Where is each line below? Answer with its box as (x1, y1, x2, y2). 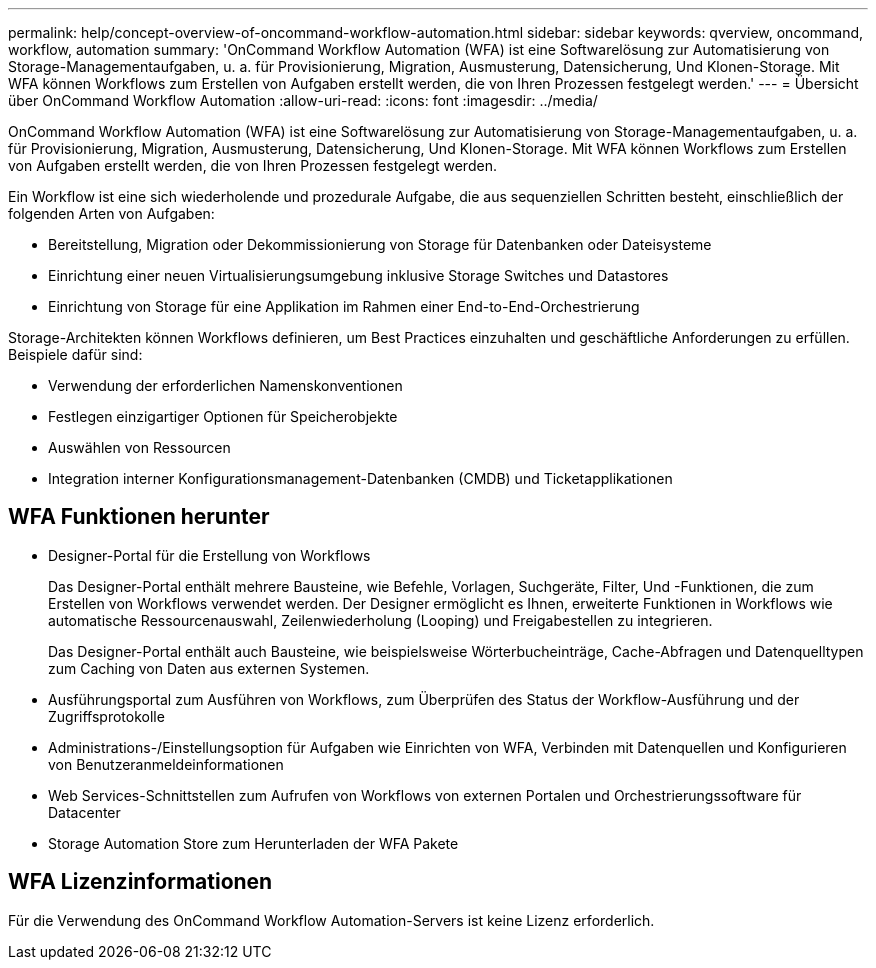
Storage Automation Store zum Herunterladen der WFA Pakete (48, 834, 459, 852)
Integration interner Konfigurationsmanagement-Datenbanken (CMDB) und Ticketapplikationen (48, 470, 673, 487)
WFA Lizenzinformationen (8, 869, 273, 895)
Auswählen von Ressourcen (48, 439, 231, 456)
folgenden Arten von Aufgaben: (8, 205, 215, 222)
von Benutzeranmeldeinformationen (48, 755, 284, 773)
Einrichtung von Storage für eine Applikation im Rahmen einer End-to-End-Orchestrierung (48, 298, 640, 315)
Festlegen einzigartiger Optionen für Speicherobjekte (48, 408, 398, 425)
